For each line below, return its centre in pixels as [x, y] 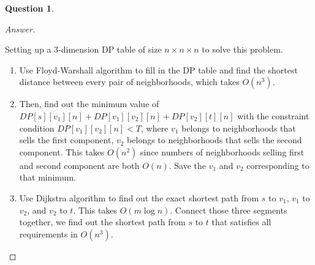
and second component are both [79, 165]
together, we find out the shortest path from [102, 222]
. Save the [188, 165]
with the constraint [273, 115]
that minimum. [47, 177]
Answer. [20, 28]
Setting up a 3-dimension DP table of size [83, 49]
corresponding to [278, 165]
